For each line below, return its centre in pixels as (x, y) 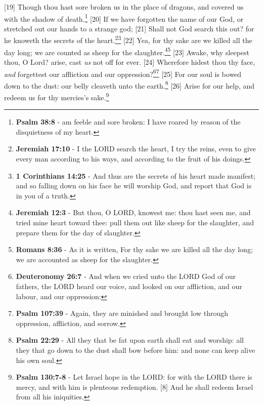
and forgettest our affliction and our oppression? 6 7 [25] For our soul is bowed (123, 73)
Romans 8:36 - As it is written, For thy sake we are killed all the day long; (134, 249)
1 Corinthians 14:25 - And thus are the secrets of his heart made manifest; (136, 175)
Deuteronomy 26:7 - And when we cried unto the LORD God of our (126, 276)
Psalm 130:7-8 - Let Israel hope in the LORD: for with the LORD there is (134, 377)
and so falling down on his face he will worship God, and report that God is (134, 186)
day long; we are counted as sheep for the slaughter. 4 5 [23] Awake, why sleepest (127, 51)
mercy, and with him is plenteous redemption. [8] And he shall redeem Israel (135, 387)
